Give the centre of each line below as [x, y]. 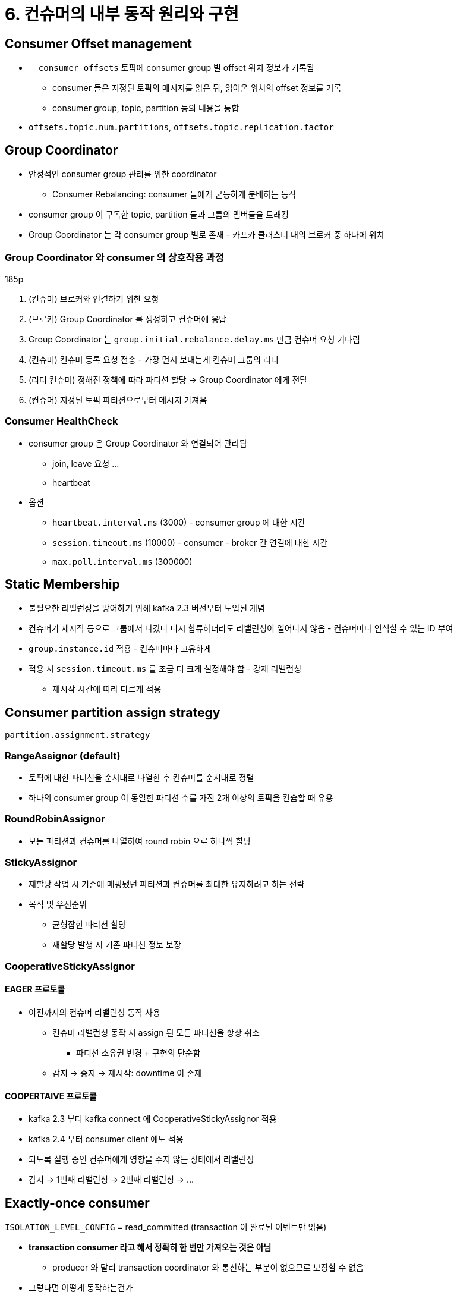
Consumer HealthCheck [62, 421]
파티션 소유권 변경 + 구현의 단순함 [138, 1053]
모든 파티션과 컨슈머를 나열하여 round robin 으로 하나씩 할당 [140, 841]
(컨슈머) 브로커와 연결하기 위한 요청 [94, 298]
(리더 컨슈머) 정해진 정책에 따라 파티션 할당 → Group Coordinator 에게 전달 [168, 379]
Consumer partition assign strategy [113, 712]
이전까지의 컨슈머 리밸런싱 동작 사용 [94, 1013]
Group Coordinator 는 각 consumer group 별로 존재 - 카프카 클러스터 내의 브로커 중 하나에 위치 [207, 235]
